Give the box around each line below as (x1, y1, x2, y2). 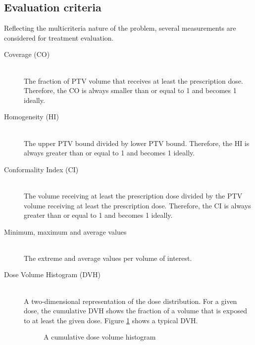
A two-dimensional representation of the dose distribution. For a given (24, 296, 237, 306)
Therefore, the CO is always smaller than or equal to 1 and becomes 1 (24, 85, 237, 96)
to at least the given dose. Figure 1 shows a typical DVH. (24, 315, 198, 325)
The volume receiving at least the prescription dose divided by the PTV (24, 190, 243, 200)
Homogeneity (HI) (4, 111, 59, 122)
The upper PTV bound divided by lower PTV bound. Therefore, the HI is (24, 138, 250, 148)
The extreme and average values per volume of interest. (24, 252, 192, 263)
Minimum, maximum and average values (4, 226, 127, 237)
